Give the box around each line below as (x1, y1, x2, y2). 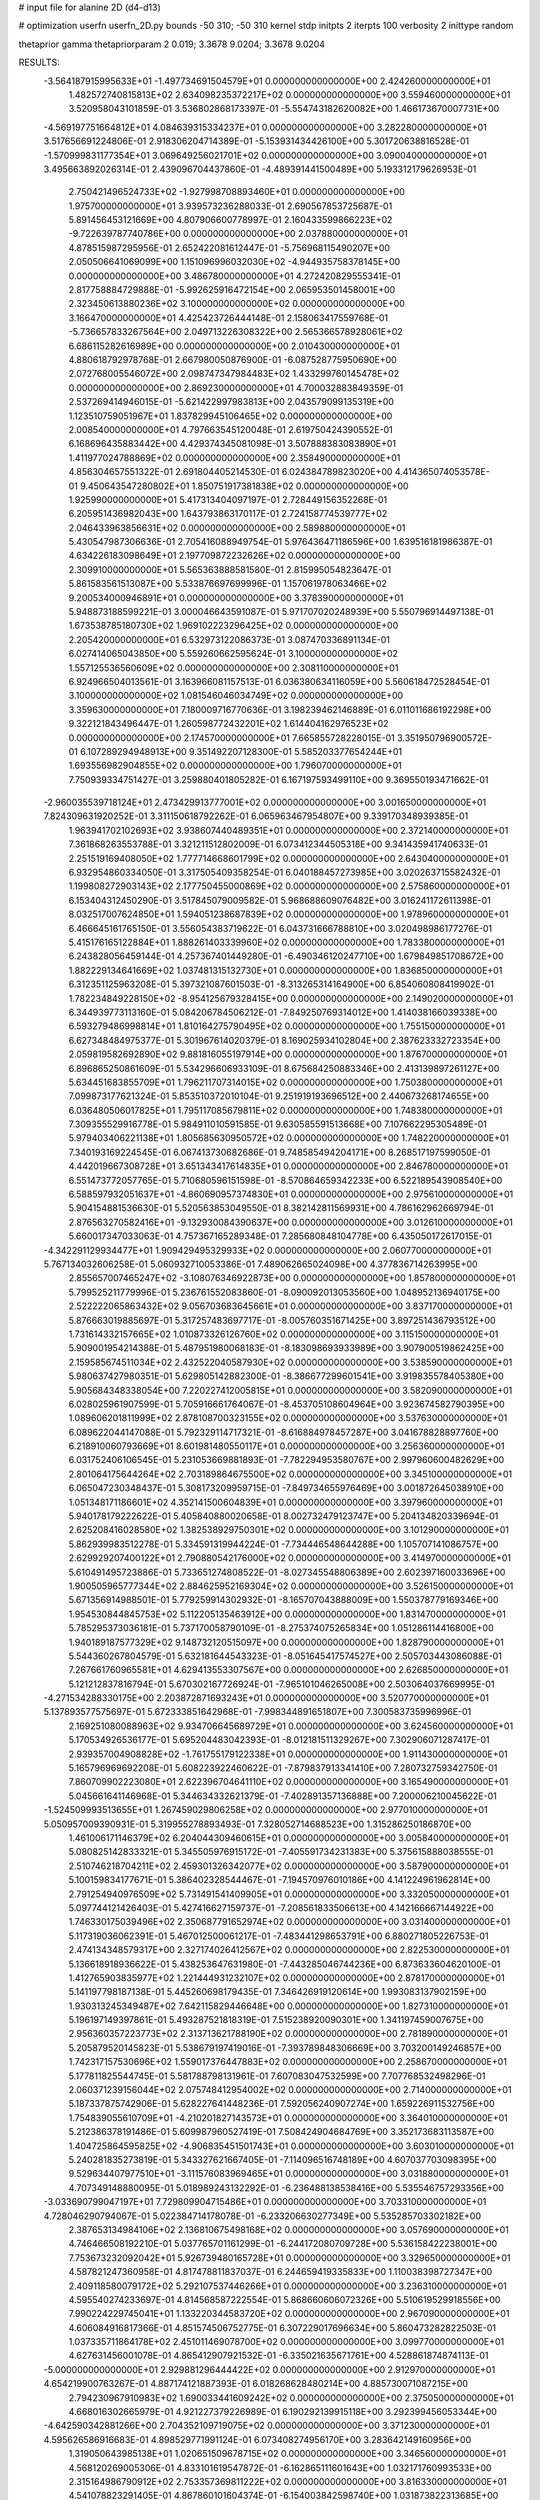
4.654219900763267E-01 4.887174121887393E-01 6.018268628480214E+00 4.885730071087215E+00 (43, 2378, 469, 2390)
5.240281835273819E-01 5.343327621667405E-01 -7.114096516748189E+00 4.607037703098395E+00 (68, 2153, 497, 2165)
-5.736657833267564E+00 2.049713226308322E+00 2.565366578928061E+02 (68, 326, 404, 338)
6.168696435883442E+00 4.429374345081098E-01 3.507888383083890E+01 (68, 438, 397, 450)
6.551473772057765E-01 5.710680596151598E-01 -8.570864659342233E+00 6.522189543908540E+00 (68, 1174, 503, 1186)
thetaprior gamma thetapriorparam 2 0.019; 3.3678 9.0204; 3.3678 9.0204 (18, 38, 325, 50)
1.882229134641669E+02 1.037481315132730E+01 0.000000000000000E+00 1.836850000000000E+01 (68, 964, 503, 976)
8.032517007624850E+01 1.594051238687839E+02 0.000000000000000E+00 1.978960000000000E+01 (68, 908, 509, 920)
